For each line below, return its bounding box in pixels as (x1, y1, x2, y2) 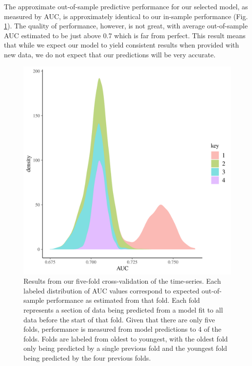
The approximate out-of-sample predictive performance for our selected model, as (4, 1, 248, 11)
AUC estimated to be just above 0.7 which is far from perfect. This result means (4, 30, 246, 40)
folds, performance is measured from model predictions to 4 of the (23, 324, 222, 334)
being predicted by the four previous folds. (23, 352, 151, 363)
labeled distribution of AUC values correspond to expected (23, 285, 200, 295)
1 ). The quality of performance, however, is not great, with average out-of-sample (4, 21, 248, 31)
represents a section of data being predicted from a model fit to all (23, 304, 223, 315)
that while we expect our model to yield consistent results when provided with (4, 40, 239, 50)
